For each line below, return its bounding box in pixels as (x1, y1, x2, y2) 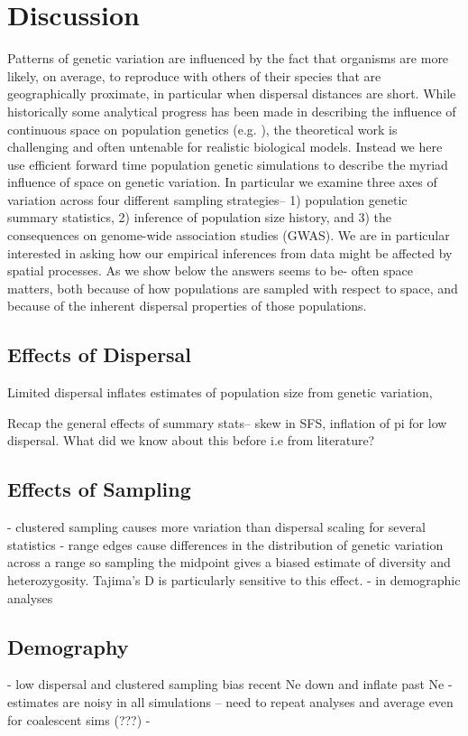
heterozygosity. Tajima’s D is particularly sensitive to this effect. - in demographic (7, 571, 461, 589)
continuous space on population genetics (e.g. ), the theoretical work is (7, 119, 398, 138)
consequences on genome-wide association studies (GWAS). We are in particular (7, 226, 450, 245)
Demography (7, 632, 129, 660)
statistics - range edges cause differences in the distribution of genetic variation (7, 535, 444, 554)
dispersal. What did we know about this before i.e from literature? (7, 431, 375, 450)
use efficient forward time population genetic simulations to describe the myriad (7, 154, 448, 173)
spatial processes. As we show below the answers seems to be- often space (7, 261, 413, 280)
